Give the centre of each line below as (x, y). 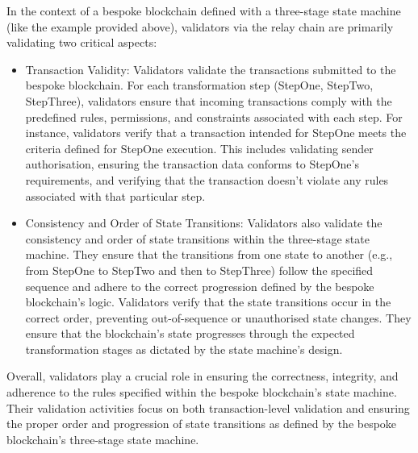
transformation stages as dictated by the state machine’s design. (184, 349)
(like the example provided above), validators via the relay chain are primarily (200, 26)
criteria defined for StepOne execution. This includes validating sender (199, 148)
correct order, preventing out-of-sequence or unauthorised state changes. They (218, 317)
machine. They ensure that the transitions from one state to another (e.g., (209, 254)
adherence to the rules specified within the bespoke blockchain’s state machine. (202, 392)
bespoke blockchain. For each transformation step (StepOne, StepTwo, (199, 85)
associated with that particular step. (115, 195)
